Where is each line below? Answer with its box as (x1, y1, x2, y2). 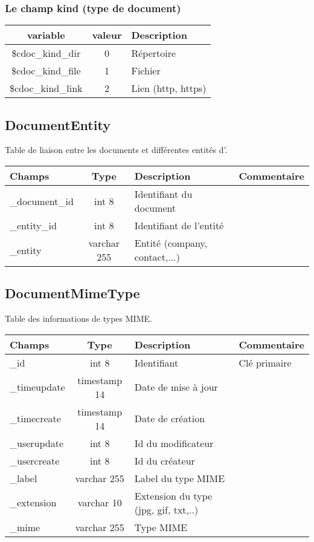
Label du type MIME (134, 471, 225, 485)
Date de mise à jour (134, 380, 218, 394)
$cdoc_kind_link (10, 81, 83, 96)
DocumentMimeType (5, 284, 140, 302)
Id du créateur (134, 453, 195, 468)
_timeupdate (10, 380, 65, 394)
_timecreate (10, 411, 61, 426)
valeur (92, 28, 122, 42)
